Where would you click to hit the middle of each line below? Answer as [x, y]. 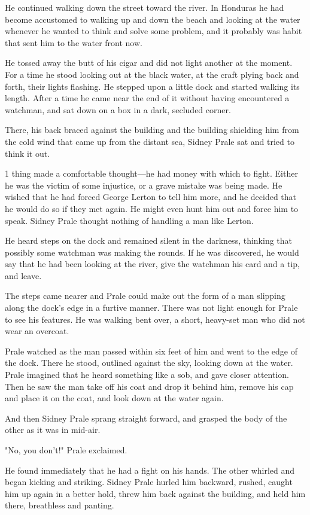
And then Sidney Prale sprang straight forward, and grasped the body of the [146, 418]
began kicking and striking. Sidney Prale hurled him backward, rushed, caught [149, 482]
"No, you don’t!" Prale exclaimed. [66, 450]
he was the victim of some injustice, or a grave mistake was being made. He [144, 185]
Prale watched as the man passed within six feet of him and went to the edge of [151, 351]
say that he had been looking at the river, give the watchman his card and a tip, [152, 264]
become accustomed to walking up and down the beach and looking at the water [153, 19]
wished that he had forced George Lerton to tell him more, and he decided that [151, 197]
